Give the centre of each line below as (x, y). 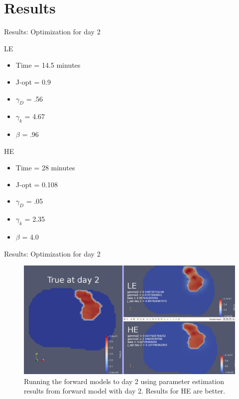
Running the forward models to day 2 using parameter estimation (124, 381)
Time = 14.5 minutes (48, 65)
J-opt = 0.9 (33, 81)
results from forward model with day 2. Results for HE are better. (125, 391)
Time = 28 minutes (45, 168)
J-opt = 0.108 (37, 184)
